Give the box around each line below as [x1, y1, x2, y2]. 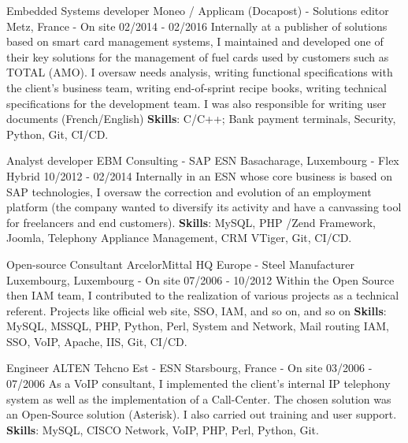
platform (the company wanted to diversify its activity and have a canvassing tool [6, 199, 402, 215]
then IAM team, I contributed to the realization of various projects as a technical [6, 287, 399, 303]
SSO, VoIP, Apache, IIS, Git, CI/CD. [6, 333, 187, 349]
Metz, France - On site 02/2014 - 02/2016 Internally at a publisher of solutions [6, 17, 388, 34]
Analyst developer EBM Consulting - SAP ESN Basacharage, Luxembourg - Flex [6, 152, 399, 169]
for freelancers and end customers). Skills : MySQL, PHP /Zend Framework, [6, 214, 376, 230]
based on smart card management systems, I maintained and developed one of [6, 33, 384, 50]
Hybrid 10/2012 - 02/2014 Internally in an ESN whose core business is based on [6, 167, 393, 184]
